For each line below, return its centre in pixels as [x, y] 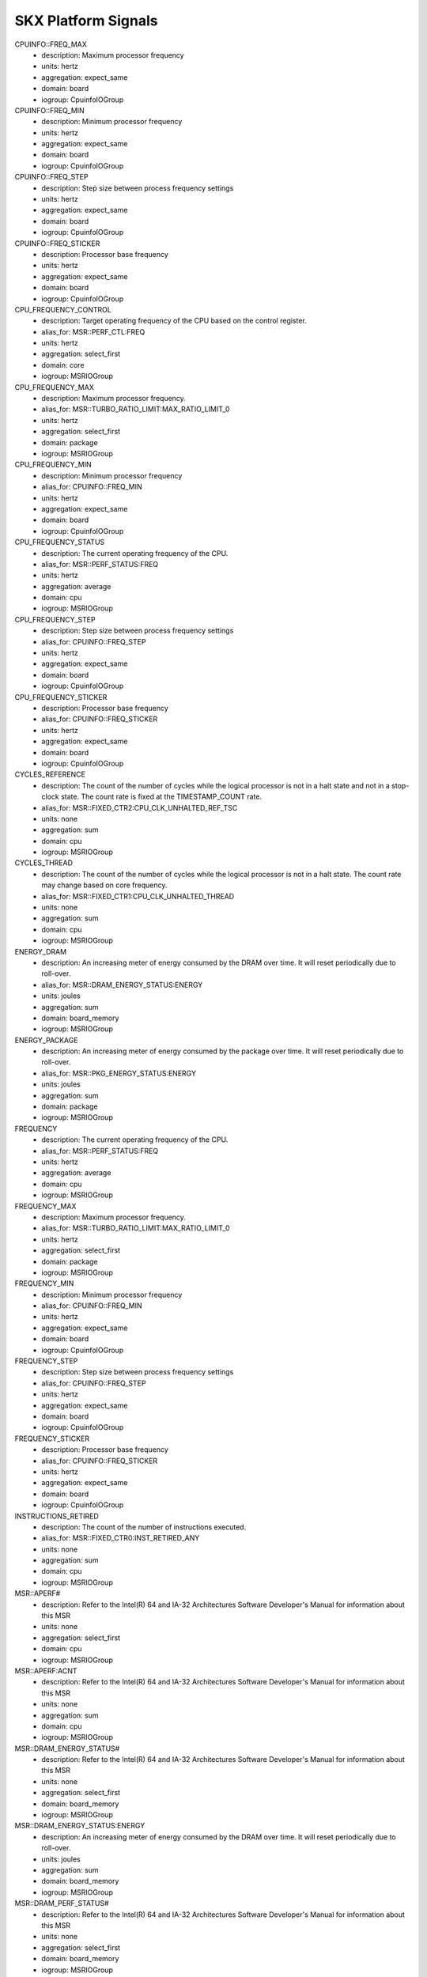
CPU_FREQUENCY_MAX [54, 387]
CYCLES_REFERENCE [50, 774]
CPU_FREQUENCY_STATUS [60, 542]
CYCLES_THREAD [44, 863]
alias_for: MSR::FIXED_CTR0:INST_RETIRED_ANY [121, 1538]
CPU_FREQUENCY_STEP [55, 619]
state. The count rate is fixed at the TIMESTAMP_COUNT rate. [161, 797]
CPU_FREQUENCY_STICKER [61, 697]
